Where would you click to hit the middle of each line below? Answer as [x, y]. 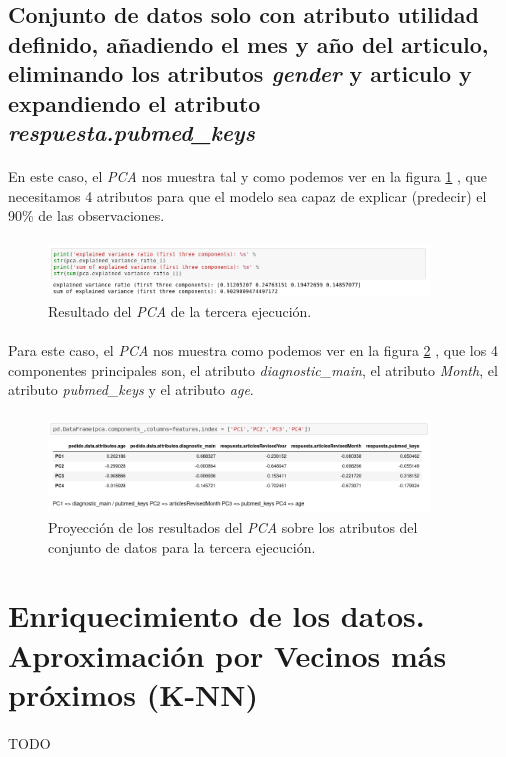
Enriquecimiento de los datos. [216, 615]
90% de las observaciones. [86, 215]
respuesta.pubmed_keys [131, 131]
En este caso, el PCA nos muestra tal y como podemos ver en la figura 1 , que [247, 175]
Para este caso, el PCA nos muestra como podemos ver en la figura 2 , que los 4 [253, 350]
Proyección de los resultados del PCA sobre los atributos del [233, 526]
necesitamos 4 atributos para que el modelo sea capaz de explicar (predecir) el [247, 195]
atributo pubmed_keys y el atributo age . [131, 389]
